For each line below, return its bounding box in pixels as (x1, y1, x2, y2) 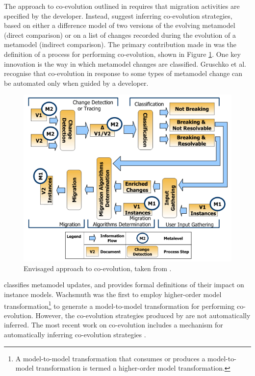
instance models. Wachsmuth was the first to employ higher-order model (4, 289, 222, 299)
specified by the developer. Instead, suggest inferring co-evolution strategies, (4, 10, 232, 21)
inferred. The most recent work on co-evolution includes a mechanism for (4, 320, 223, 330)
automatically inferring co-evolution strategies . (4, 329, 146, 339)
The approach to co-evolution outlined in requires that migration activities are (4, 1, 240, 11)
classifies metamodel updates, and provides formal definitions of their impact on (4, 279, 244, 290)
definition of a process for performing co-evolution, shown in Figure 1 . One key (4, 49, 241, 59)
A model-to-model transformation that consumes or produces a (15, 353, 205, 363)
